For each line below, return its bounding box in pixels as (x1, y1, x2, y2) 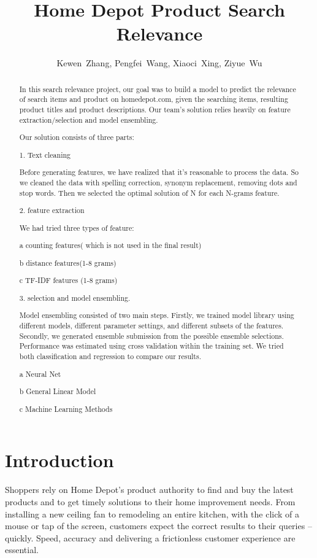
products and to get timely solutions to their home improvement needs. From (5, 495, 296, 508)
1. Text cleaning (19, 149, 71, 160)
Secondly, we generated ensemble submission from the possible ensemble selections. (19, 330, 284, 341)
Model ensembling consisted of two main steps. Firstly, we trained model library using (19, 310, 294, 320)
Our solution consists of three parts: (19, 132, 134, 142)
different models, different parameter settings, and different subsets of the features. (19, 320, 284, 331)
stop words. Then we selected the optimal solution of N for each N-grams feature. (19, 187, 280, 198)
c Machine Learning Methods (19, 403, 113, 414)
